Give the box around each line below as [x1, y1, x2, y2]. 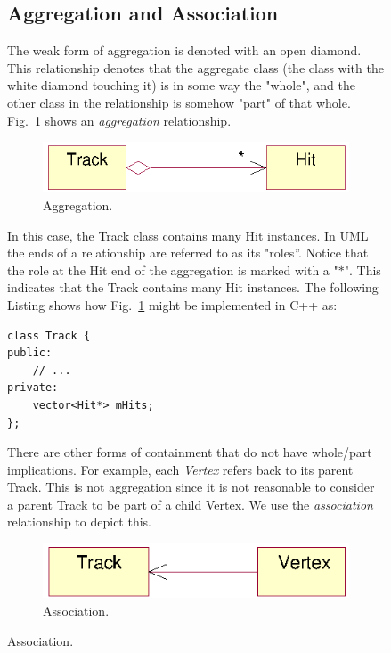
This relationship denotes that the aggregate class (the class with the [7, 58, 384, 77]
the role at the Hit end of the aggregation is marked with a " [7, 260, 338, 279]
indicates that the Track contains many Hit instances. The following [7, 278, 379, 297]
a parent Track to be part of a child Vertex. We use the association [7, 494, 373, 513]
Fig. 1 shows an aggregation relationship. [7, 110, 232, 129]
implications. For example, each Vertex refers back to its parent [7, 460, 354, 478]
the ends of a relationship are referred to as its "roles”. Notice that [7, 243, 369, 262]
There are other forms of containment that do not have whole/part [7, 443, 372, 461]
